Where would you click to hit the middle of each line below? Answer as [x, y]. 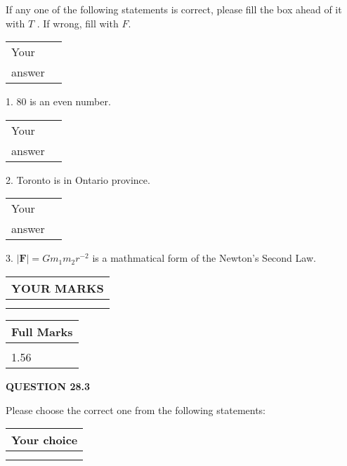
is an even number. [70, 101]
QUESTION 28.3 [48, 386]
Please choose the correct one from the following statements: [136, 410]
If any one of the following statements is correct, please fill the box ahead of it [174, 9]
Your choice [45, 440]
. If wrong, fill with [78, 23]
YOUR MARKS [58, 288]
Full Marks [42, 331]
